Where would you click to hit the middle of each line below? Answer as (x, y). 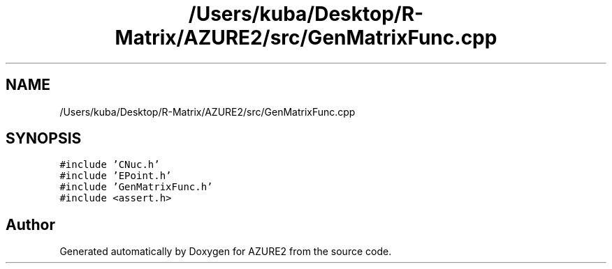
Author (30, 224)
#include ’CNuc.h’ (110, 165)
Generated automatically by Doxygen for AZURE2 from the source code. (226, 252)
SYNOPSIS (44, 139)
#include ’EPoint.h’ (116, 176)
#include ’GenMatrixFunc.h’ (136, 187)
